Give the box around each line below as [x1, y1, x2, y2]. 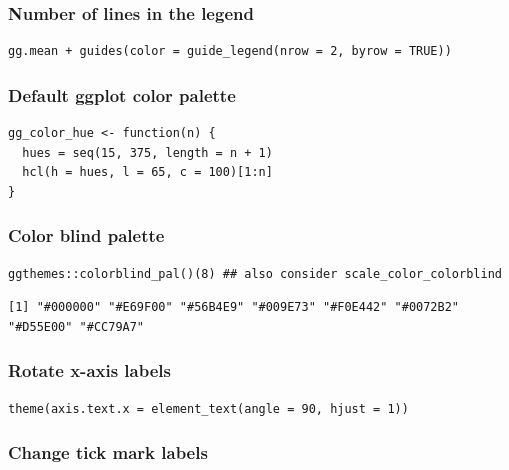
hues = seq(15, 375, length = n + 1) [22, 145, 273, 160]
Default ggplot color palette [8, 82, 236, 107]
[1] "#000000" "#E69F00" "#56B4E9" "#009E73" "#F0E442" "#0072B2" [8, 300, 460, 315]
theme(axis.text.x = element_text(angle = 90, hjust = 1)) [8, 401, 409, 416]
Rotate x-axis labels [8, 358, 171, 383]
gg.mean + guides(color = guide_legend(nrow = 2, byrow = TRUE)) [8, 44, 452, 59]
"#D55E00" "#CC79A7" [8, 319, 145, 334]
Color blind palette [8, 223, 165, 248]
